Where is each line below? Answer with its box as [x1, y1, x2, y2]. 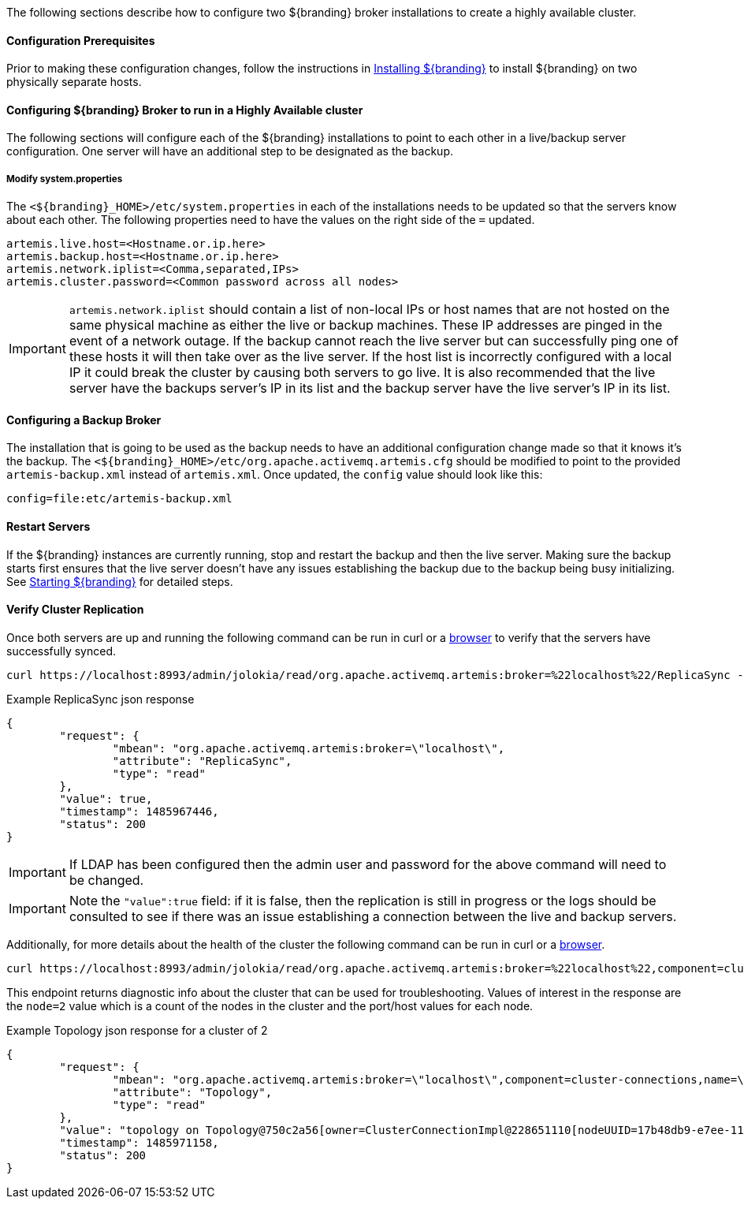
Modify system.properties [6, 173, 123, 185]
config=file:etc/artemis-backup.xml [6, 492, 232, 506]
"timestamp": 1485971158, [59, 1136, 219, 1149]
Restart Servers [6, 520, 91, 534]
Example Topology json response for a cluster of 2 [6, 1023, 268, 1037]
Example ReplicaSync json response [6, 692, 195, 706]
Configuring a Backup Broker [6, 412, 162, 427]
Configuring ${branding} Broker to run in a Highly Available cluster [6, 103, 363, 117]
